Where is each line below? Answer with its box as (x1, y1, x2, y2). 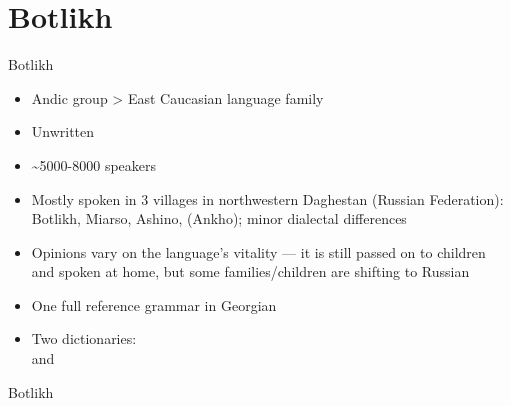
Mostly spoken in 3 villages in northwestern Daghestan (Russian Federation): (31, 188, 504, 209)
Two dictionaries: (31, 328, 137, 349)
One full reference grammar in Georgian (31, 294, 277, 315)
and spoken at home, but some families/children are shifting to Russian (31, 261, 470, 282)
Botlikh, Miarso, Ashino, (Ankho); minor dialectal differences (31, 208, 407, 229)
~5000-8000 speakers (31, 154, 157, 175)
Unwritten (31, 121, 95, 142)
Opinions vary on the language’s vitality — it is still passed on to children (31, 241, 486, 262)
